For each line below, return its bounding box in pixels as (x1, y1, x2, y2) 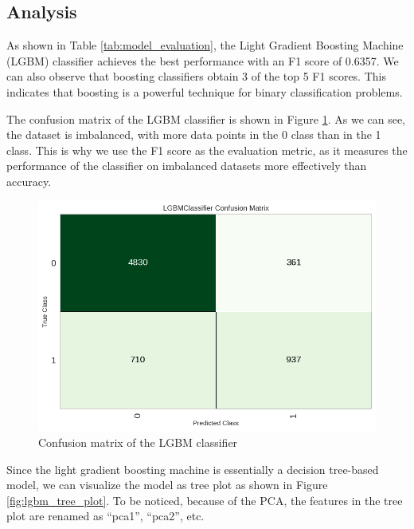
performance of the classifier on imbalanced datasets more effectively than (6, 157, 367, 174)
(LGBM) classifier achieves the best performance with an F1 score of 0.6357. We (6, 52, 399, 69)
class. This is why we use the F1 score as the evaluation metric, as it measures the (6, 141, 408, 158)
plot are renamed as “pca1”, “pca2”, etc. (6, 507, 205, 524)
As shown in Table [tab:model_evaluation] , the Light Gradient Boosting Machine (6, 37, 404, 53)
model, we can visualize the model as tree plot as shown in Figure (6, 476, 328, 493)
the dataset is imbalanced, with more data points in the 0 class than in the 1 (6, 126, 381, 143)
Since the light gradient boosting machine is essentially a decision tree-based (6, 460, 379, 477)
